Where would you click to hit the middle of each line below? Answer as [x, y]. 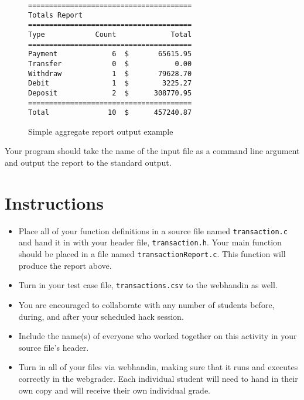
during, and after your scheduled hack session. [101, 316]
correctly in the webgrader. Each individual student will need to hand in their [158, 378]
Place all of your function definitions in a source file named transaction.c [153, 230]
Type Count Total [110, 34]
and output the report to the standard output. [88, 163]
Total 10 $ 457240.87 [110, 113]
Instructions [54, 202]
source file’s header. [54, 347]
